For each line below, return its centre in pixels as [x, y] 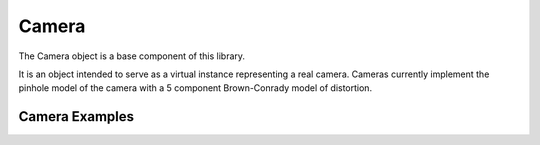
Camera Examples [76, 116]
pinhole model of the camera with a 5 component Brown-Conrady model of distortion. [195, 88]
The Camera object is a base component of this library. [131, 56]
